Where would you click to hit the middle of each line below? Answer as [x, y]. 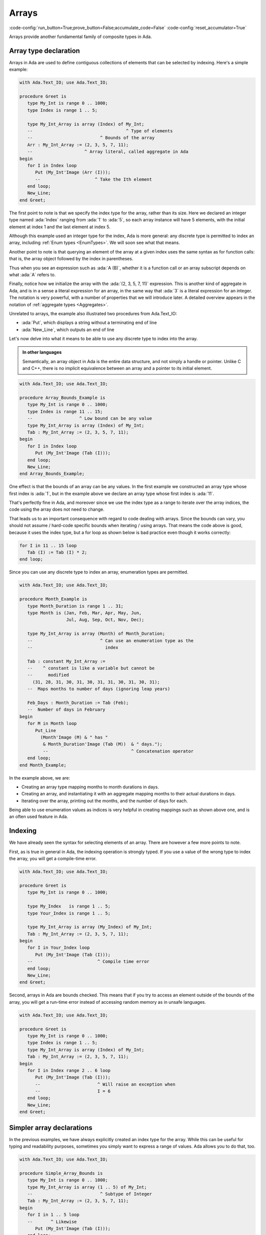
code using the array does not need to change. [57, 509]
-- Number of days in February [66, 710]
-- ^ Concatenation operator [118, 751]
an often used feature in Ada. [39, 817]
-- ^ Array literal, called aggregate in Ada [108, 152]
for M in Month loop [52, 723]
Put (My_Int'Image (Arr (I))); [73, 172]
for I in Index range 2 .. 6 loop [69, 1070]
